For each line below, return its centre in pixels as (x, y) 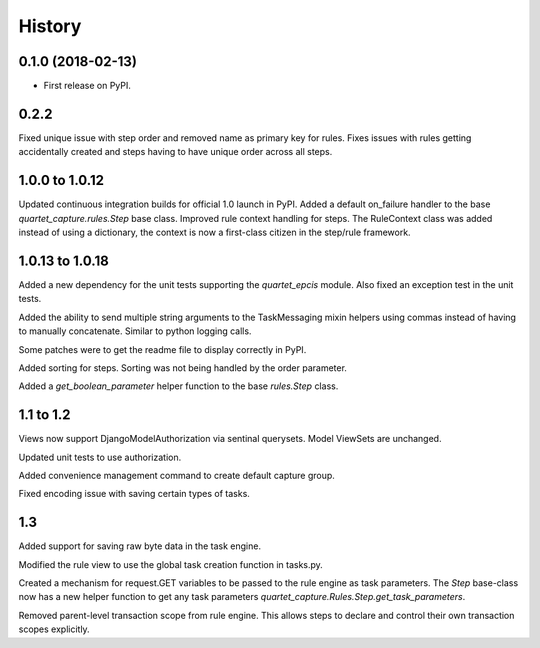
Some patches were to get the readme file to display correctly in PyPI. (162, 349)
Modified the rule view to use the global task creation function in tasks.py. (171, 564)
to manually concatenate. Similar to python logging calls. (135, 331)
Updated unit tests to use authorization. (100, 457)
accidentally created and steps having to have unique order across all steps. (175, 152)
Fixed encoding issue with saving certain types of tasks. (134, 494)
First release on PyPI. (87, 86)
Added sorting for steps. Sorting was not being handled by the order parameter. (182, 367)
